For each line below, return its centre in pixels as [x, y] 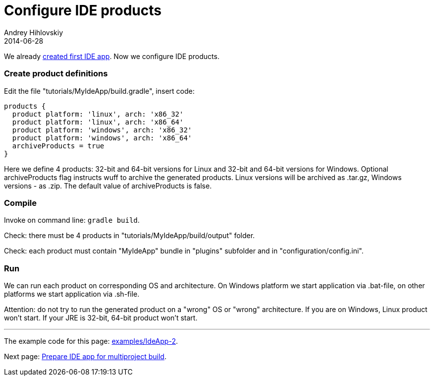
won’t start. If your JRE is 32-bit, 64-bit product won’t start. [101, 318]
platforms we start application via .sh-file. [72, 294]
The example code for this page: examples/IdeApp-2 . [91, 341]
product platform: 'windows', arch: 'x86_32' [102, 130]
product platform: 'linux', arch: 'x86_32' [98, 114]
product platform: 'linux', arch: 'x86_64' [98, 122]
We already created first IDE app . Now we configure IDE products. [112, 56]
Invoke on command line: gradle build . [72, 220]
